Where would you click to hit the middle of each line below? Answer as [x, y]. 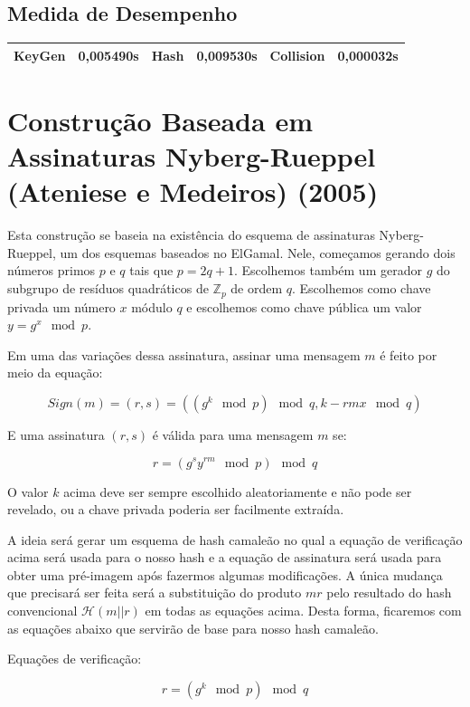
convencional [42, 611]
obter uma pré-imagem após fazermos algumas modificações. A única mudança [225, 574]
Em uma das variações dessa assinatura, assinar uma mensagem [184, 354]
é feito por [409, 354]
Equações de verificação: [75, 659]
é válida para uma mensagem [233, 434]
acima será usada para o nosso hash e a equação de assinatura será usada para [225, 557]
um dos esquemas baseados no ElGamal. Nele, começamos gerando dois [258, 252]
